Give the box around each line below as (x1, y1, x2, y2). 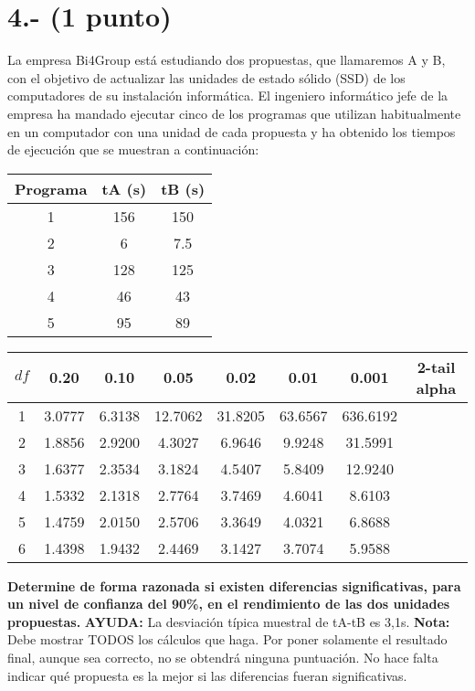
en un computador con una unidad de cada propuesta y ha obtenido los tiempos (7, 122, 456, 141)
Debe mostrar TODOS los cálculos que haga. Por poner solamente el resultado (7, 630, 448, 649)
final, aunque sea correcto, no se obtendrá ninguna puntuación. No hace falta (7, 648, 438, 667)
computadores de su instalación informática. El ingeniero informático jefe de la (7, 86, 449, 105)
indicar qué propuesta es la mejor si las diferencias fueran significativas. (7, 665, 407, 685)
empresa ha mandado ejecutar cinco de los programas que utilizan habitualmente (7, 103, 461, 122)
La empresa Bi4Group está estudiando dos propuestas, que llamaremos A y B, (7, 50, 446, 69)
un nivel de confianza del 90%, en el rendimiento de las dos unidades (7, 594, 450, 613)
